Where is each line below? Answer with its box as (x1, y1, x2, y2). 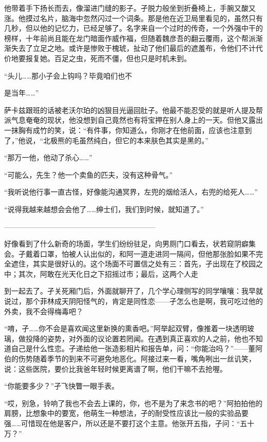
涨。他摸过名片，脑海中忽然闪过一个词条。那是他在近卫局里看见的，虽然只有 (4, 12, 263, 23)
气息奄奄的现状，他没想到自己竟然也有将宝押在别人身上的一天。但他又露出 (11, 114, 263, 125)
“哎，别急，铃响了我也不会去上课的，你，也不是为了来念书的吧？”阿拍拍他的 (4, 397, 263, 408)
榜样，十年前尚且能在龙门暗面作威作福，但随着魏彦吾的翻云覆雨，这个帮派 (4, 32, 256, 43)
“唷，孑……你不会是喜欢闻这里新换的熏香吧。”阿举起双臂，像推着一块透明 (4, 323, 247, 334)
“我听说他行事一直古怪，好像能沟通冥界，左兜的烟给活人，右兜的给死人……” (4, 186, 258, 197)
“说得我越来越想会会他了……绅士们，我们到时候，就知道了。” (4, 203, 204, 214)
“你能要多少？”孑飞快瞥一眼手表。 (4, 380, 119, 391)
